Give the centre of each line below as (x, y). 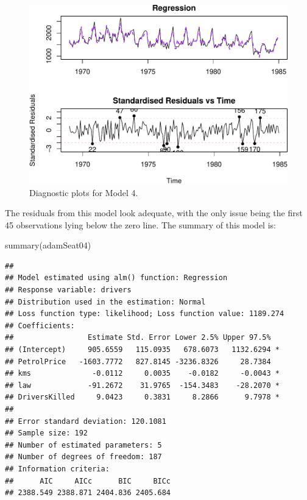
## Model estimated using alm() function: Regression (116, 278)
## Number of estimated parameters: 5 (83, 445)
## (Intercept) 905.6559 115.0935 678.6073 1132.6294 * (143, 350)
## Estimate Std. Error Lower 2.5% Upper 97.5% (138, 338)
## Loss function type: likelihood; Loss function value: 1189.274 (145, 314)
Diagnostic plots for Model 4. (84, 192)
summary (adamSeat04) (48, 245)
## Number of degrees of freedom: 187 (83, 457)
